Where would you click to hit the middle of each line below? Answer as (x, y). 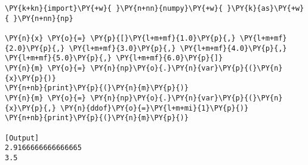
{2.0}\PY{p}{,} (35, 48)
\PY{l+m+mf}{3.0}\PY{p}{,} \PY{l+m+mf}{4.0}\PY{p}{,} (178, 48)
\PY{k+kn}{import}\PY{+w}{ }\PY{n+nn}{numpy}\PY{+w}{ (114, 8)
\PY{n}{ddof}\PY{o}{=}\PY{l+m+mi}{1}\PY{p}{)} (155, 108)
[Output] (22, 138)
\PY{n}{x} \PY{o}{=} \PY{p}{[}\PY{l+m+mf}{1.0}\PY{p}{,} (120, 38)
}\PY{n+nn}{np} (43, 18)
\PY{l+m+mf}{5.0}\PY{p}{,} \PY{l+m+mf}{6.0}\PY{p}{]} (114, 58)
